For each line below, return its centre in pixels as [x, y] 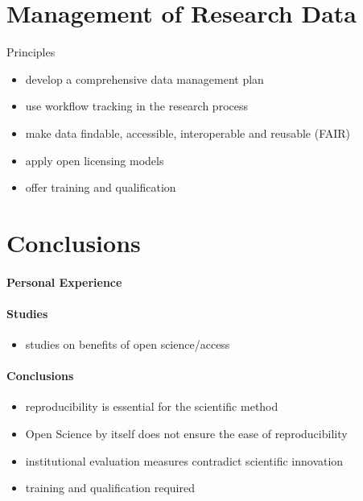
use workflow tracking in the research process [136, 106]
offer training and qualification [101, 187]
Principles [31, 52]
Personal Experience [64, 282]
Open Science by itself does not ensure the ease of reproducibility [186, 434]
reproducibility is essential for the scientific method [152, 406]
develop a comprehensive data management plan [144, 79]
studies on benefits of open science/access [128, 344]
